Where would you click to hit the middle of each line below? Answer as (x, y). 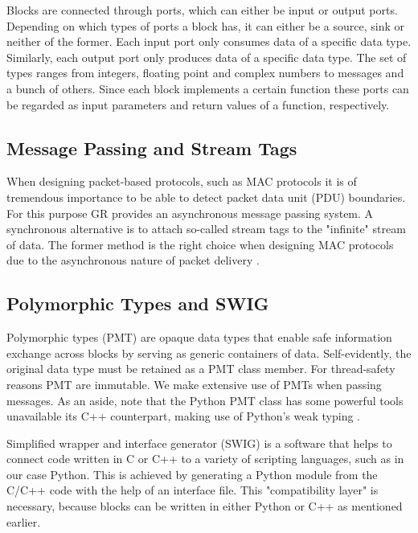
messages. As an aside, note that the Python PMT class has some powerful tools (205, 400)
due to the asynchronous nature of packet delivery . (133, 260)
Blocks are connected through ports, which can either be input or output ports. (202, 10)
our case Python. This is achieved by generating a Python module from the (192, 474)
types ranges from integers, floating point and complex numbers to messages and (205, 73)
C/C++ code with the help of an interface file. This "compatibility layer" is (193, 490)
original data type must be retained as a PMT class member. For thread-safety (201, 369)
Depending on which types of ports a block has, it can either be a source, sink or (206, 25)
